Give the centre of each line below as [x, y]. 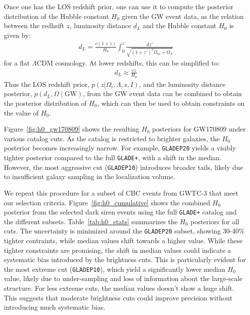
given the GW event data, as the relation [183, 16]
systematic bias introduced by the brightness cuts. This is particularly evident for [125, 259]
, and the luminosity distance [182, 84]
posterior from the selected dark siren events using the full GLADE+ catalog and [120, 212]
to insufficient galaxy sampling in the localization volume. [90, 176]
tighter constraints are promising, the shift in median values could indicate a [117, 250]
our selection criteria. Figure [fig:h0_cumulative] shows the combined [107, 202]
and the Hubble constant [180, 25]
